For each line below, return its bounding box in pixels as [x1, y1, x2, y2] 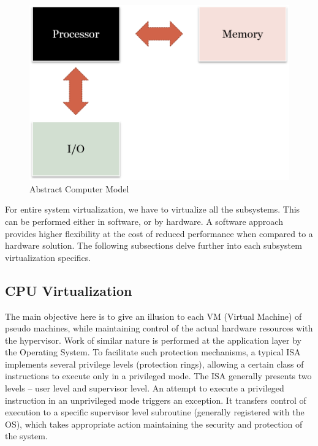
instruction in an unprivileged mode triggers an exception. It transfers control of [5, 393, 306, 406]
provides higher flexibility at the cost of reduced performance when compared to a [5, 227, 313, 240]
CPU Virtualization [5, 281, 132, 300]
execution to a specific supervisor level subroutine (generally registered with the [5, 406, 305, 418]
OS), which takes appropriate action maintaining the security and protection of [5, 417, 303, 430]
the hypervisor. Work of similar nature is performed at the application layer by [5, 333, 301, 346]
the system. [5, 429, 48, 442]
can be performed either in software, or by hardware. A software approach [5, 214, 283, 227]
